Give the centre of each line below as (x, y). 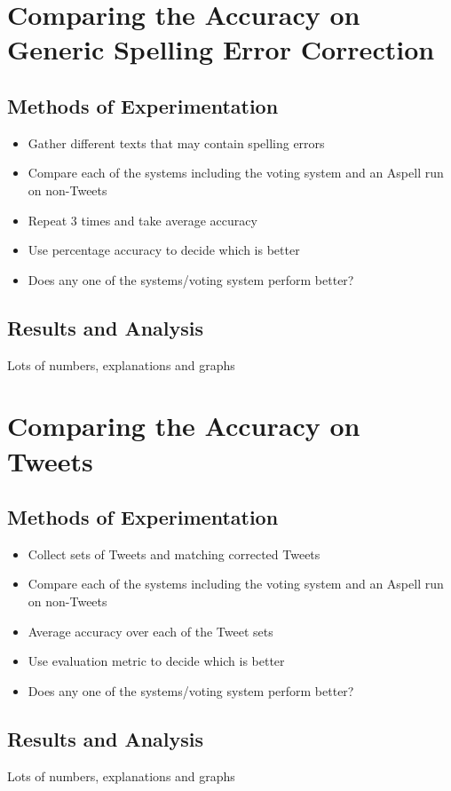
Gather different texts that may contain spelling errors (176, 142)
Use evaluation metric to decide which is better (156, 661)
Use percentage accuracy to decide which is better (164, 250)
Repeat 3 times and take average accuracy (142, 220)
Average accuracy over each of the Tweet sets (150, 631)
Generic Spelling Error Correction (221, 49)
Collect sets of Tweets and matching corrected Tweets (174, 554)
